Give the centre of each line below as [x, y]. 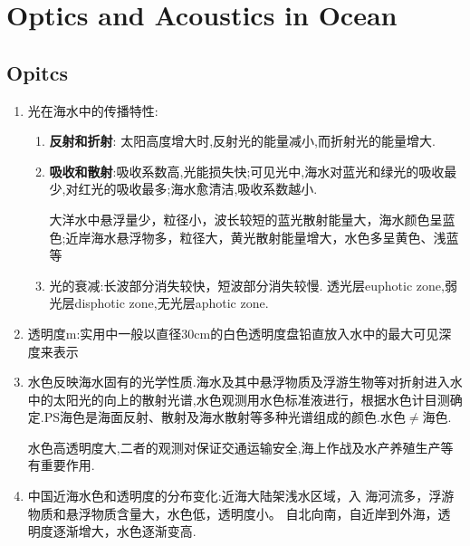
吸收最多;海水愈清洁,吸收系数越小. [217, 189]
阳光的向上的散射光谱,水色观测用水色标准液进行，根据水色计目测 [258, 399]
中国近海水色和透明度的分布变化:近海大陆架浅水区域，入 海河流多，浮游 [241, 496]
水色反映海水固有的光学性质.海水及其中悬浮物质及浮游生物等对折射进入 [239, 382]
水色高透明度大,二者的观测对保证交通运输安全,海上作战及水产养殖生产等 [240, 447]
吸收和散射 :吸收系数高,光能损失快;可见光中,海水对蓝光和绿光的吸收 [247, 171]
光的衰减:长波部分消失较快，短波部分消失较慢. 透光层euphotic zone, [247, 285]
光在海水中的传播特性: [93, 110]
